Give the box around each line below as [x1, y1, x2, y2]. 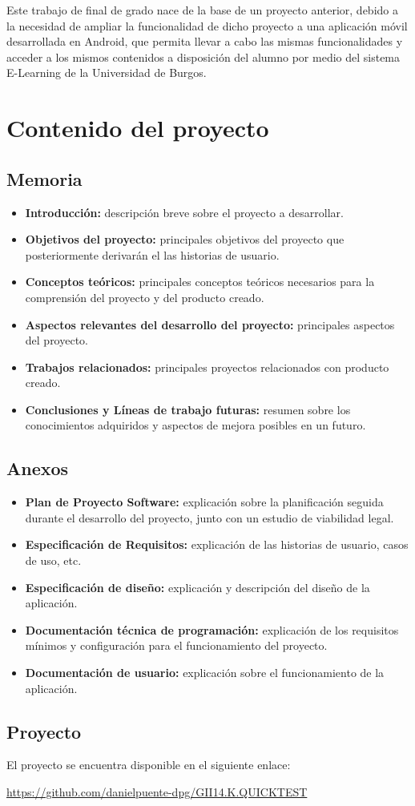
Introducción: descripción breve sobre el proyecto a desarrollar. [25, 204, 344, 220]
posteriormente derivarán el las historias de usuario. [25, 246, 280, 263]
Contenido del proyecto [6, 111, 269, 144]
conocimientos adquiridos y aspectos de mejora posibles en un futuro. [25, 417, 366, 433]
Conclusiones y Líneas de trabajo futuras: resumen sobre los [25, 401, 351, 417]
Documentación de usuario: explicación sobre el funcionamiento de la [25, 664, 385, 681]
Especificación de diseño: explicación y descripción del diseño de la [25, 578, 370, 595]
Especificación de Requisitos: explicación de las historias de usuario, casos [25, 536, 409, 553]
